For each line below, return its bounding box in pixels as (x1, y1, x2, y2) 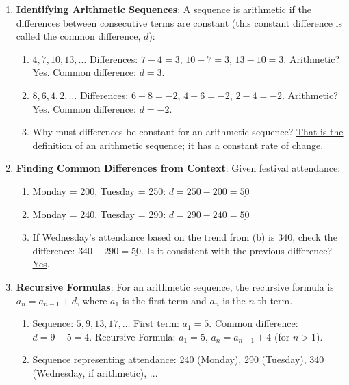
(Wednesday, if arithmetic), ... (32, 365, 158, 380)
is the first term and (122, 293, 207, 307)
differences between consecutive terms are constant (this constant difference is (16, 15, 343, 29)
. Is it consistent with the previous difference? (140, 243, 333, 257)
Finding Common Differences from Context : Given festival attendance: (16, 161, 341, 175)
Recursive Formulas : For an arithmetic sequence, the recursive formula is (16, 279, 334, 293)
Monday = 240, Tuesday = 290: (32, 207, 166, 221)
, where (76, 293, 107, 307)
